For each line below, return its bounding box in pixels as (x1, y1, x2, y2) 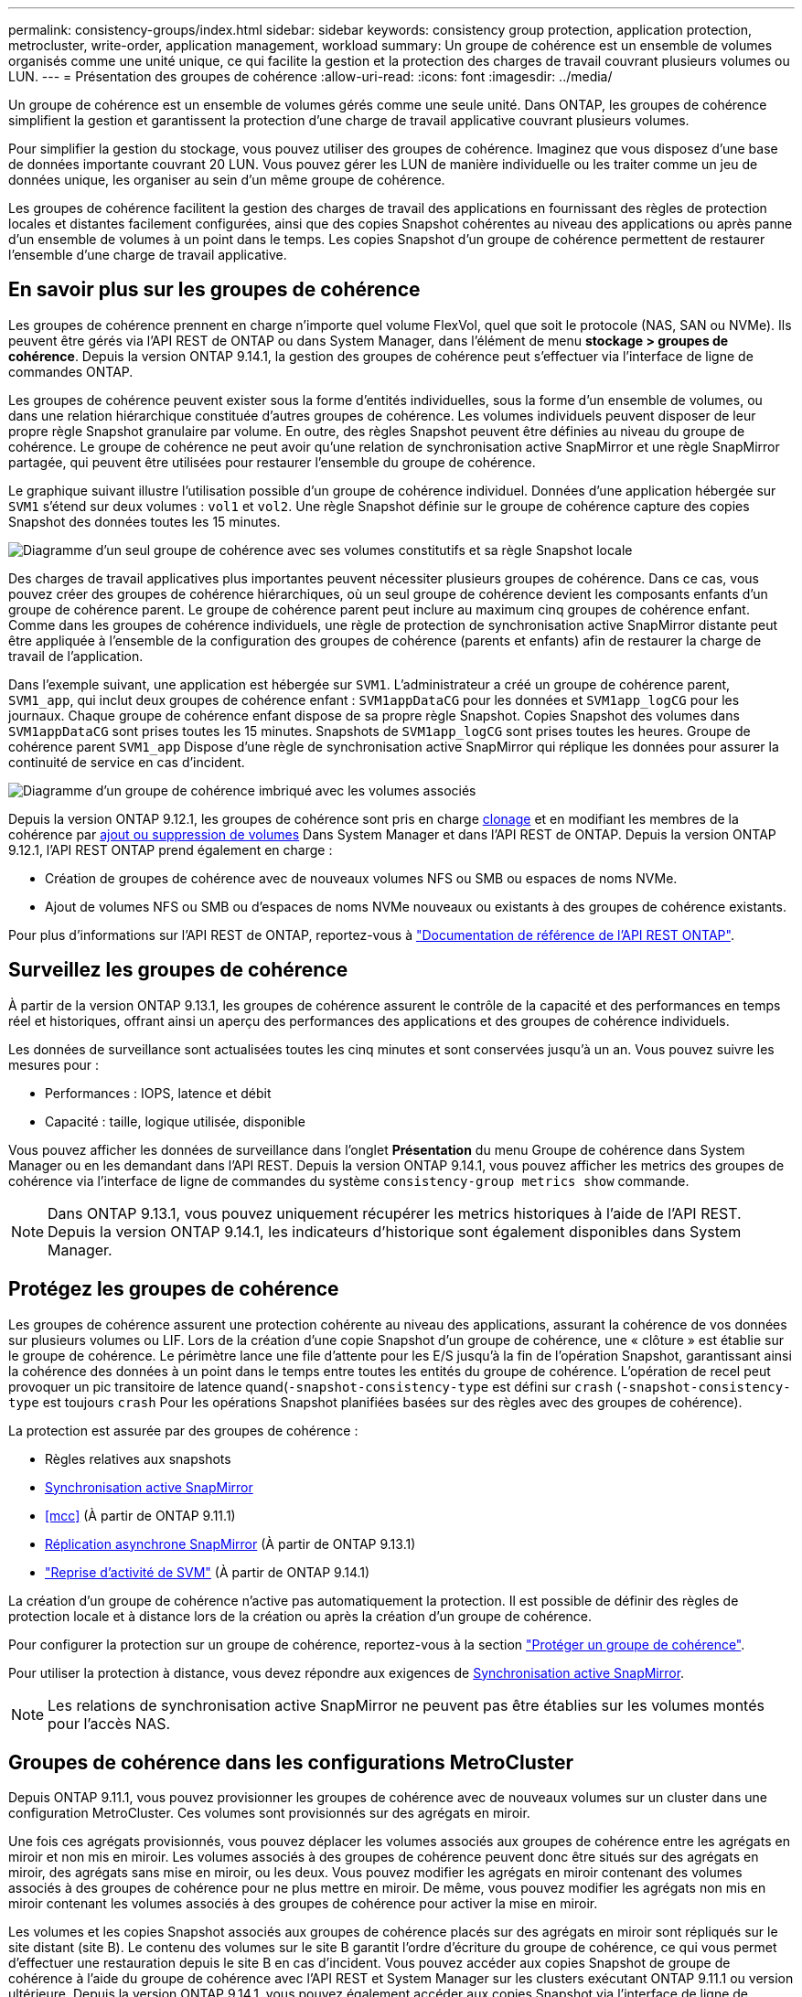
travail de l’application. (8, 647, 144, 664)
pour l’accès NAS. (48, 1714, 171, 1733)
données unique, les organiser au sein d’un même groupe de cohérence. (8, 172, 445, 187)
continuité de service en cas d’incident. (8, 753, 245, 770)
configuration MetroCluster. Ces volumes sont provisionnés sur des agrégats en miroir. (8, 1805, 530, 1821)
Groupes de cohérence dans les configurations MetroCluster (8, 1750, 574, 1774)
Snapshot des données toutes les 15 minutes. (8, 513, 281, 529)
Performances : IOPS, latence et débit (45, 1084, 272, 1101)
